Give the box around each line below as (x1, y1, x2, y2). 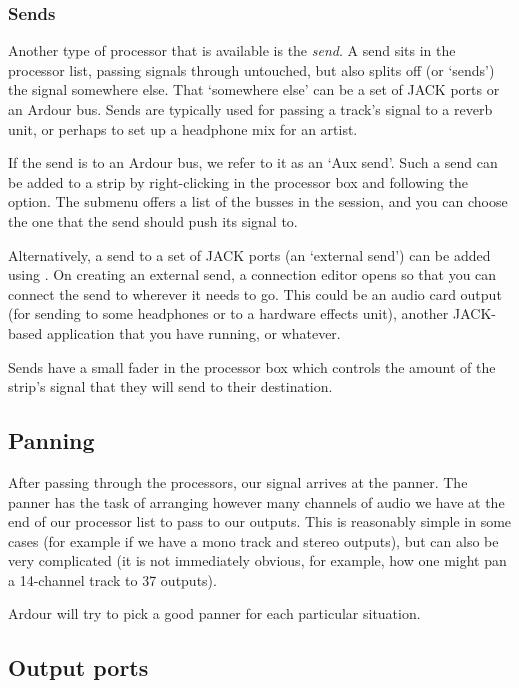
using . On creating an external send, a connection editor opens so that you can (8, 264, 497, 285)
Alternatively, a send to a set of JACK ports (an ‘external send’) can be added (8, 244, 491, 265)
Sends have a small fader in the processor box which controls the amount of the (8, 356, 496, 377)
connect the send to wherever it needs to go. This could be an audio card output (8, 283, 502, 304)
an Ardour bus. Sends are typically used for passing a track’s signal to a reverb (8, 99, 493, 119)
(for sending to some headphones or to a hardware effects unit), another (8, 303, 449, 324)
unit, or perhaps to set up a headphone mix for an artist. (8, 118, 358, 139)
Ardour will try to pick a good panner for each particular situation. (8, 603, 421, 624)
